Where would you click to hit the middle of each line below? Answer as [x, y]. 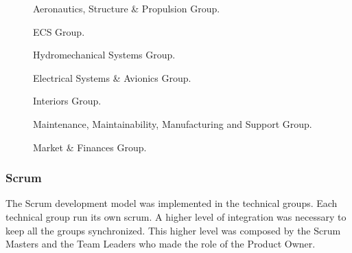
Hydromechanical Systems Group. [104, 55]
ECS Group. [59, 31]
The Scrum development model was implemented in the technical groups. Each [172, 203]
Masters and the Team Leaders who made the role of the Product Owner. [161, 244]
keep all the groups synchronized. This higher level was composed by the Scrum [173, 230]
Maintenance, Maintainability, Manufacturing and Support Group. [173, 123]
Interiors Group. [67, 101]
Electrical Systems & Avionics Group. [112, 77]
